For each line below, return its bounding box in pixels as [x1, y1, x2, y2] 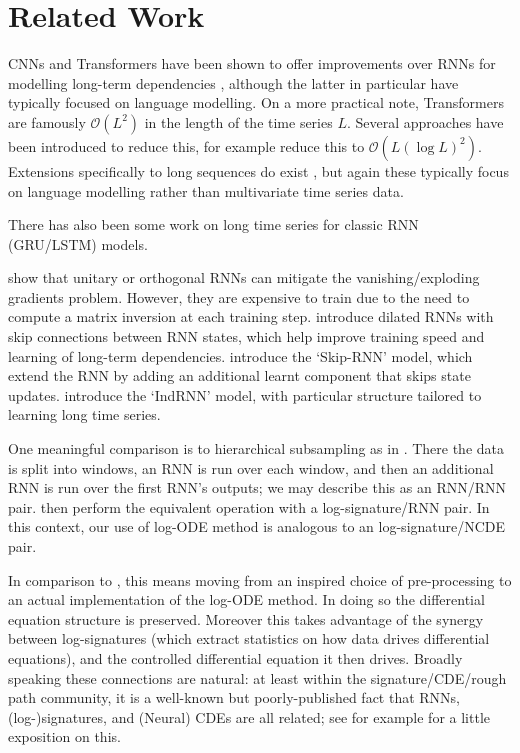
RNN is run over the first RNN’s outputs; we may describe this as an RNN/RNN [8, 477, 507, 498]
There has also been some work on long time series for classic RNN [8, 214, 419, 235]
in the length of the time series [144, 111, 333, 132]
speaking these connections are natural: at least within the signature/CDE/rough [8, 667, 507, 688]
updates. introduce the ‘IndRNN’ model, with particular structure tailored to [8, 384, 482, 405]
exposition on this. [8, 726, 121, 747]
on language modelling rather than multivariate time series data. [8, 180, 404, 201]
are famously [8, 111, 86, 132]
